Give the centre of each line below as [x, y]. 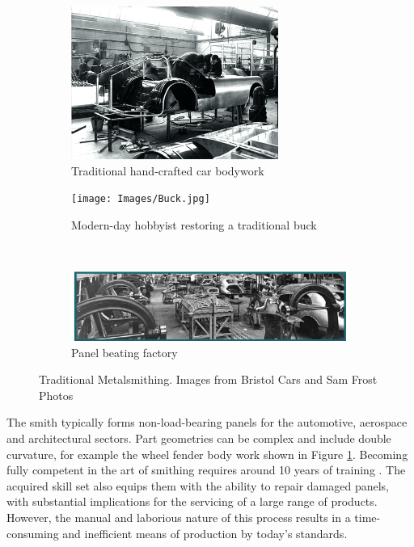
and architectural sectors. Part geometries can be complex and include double [199, 438]
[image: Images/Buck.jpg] [141, 199]
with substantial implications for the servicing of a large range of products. [192, 501]
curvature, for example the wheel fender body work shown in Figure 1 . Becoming [207, 454]
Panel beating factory [125, 352]
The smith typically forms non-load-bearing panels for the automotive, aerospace [207, 422]
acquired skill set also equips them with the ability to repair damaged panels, [198, 485]
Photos [56, 395]
